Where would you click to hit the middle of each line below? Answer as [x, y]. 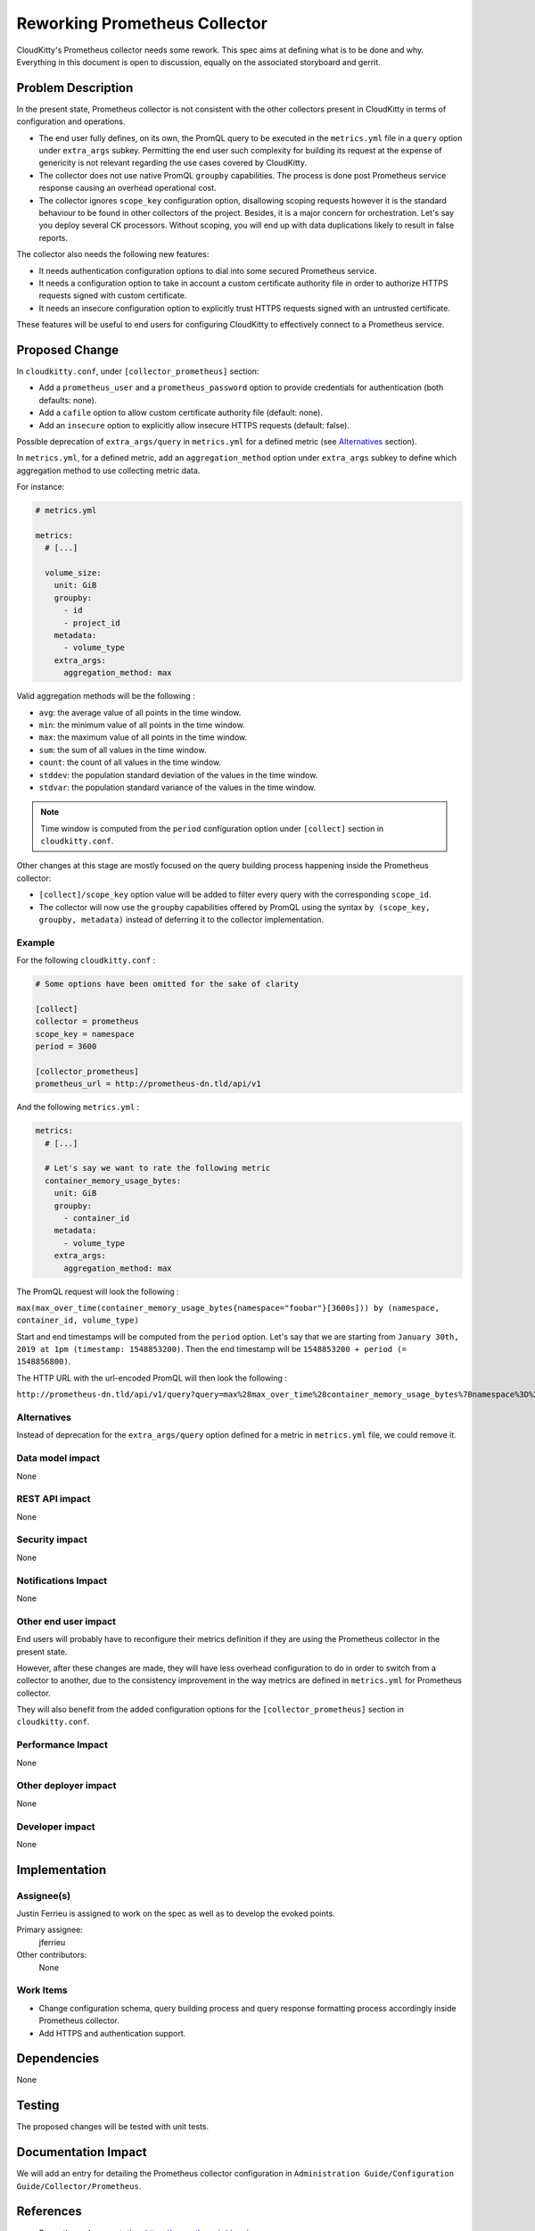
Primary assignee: [50, 1930]
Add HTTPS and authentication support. [112, 2033]
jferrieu [52, 1942]
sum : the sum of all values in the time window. [123, 750]
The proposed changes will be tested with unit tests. [113, 2127]
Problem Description [75, 88]
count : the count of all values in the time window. [130, 762]
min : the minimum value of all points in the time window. [142, 725]
